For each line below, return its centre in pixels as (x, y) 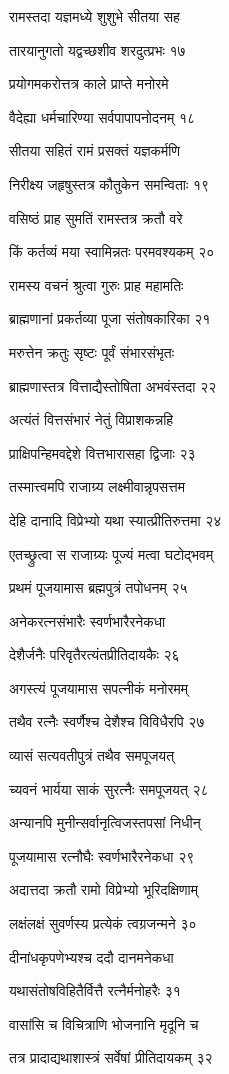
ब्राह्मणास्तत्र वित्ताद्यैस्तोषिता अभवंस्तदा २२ (113, 385)
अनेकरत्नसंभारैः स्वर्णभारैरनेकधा (87, 620)
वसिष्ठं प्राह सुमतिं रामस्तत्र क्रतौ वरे (96, 217)
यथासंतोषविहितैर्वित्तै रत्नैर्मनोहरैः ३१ (95, 990)
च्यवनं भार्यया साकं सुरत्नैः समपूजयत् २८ (109, 788)
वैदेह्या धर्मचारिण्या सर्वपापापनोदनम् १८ (102, 116)
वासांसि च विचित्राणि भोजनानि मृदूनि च (104, 1023)
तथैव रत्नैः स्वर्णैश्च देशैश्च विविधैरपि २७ (107, 721)
